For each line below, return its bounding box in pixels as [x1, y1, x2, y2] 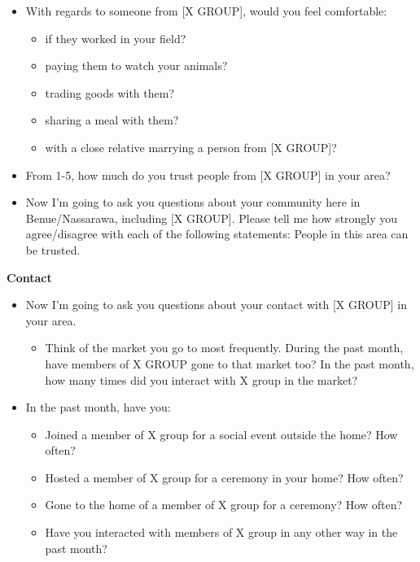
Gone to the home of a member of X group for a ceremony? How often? [45, 496, 403, 513]
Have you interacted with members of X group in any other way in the [45, 524, 398, 541]
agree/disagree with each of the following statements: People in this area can [25, 225, 409, 242]
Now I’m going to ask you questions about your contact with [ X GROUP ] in [25, 296, 408, 313]
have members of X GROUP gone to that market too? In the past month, [45, 355, 414, 372]
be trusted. [25, 241, 81, 258]
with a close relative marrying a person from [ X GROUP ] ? [45, 138, 337, 155]
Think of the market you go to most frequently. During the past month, [45, 339, 404, 356]
